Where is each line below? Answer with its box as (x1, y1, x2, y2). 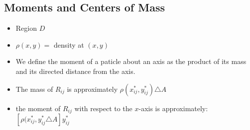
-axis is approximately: (138, 103, 208, 113)
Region (15, 23, 37, 33)
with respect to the (74, 103, 132, 113)
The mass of (15, 83, 53, 94)
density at (53, 39, 84, 50)
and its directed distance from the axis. (15, 65, 135, 76)
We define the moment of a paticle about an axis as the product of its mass (15, 56, 247, 66)
